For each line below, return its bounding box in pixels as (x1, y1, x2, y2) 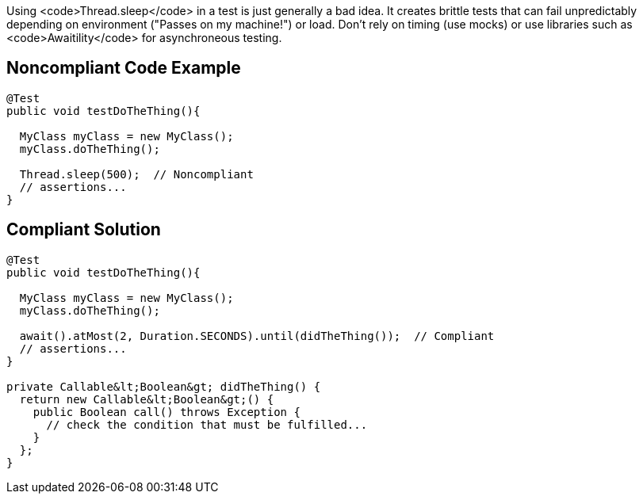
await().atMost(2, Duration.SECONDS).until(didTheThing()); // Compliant (19, 329, 495, 342)
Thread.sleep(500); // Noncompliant (19, 167, 254, 181)
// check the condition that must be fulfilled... (46, 418, 368, 431)
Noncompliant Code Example (6, 58, 241, 78)
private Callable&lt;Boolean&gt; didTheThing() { (6, 380, 321, 393)
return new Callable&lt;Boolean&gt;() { (19, 392, 274, 406)
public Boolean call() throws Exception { (33, 405, 300, 418)
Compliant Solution (6, 219, 161, 240)
